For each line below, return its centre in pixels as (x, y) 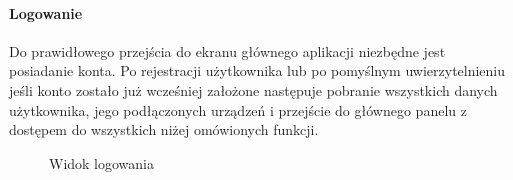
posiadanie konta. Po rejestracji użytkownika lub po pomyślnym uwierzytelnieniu (257, 70)
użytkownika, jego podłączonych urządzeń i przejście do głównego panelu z (238, 109)
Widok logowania (102, 162)
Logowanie (46, 12)
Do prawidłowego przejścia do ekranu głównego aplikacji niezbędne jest (227, 50)
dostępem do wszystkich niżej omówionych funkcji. (164, 129)
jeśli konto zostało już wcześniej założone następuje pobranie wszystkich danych (253, 89)
